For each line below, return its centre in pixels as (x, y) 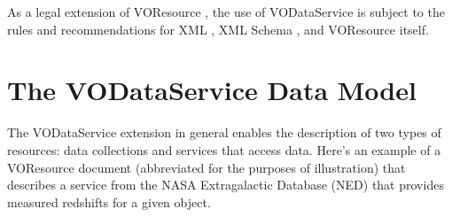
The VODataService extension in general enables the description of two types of (224, 132)
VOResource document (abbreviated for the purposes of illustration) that (207, 167)
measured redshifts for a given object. (109, 201)
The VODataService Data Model (212, 90)
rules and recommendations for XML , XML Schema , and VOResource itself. (218, 29)
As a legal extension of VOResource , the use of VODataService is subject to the (226, 12)
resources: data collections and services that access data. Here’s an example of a (224, 149)
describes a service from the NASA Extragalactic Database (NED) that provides (226, 185)
